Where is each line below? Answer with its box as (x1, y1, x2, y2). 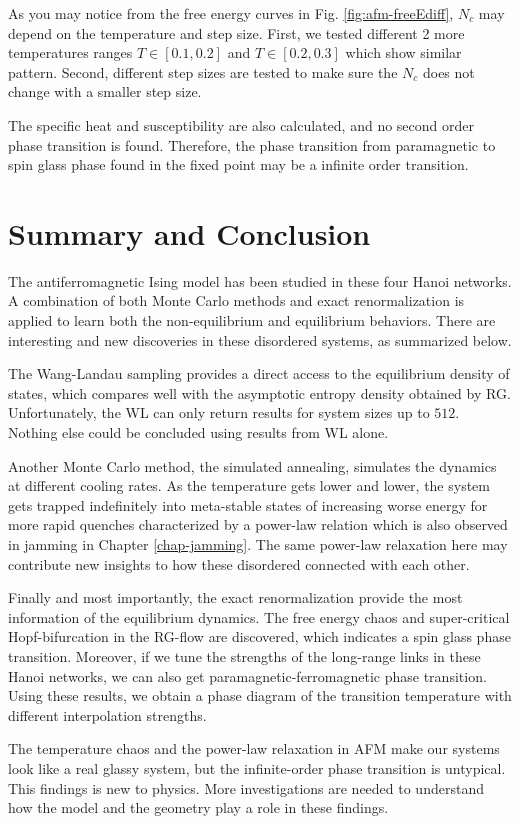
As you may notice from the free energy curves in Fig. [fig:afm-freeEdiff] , (8, 3, 454, 23)
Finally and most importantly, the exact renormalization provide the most (8, 587, 463, 608)
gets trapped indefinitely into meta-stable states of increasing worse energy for (8, 494, 488, 515)
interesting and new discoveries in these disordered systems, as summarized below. (8, 329, 512, 350)
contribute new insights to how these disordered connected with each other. (8, 553, 470, 574)
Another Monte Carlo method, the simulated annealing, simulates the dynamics (8, 455, 497, 476)
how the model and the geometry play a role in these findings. (8, 797, 389, 818)
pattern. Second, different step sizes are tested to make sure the (8, 61, 398, 82)
